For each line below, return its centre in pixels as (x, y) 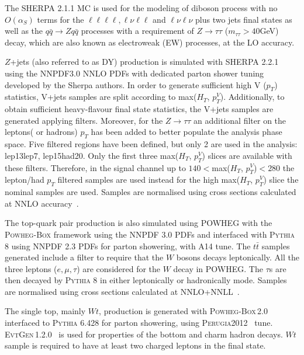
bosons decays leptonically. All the (238, 257)
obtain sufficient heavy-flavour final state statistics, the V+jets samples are (139, 109)
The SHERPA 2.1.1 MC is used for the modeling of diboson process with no (141, 8)
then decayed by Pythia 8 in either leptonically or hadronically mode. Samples (146, 280)
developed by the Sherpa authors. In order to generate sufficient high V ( (136, 84)
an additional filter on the (240, 120)
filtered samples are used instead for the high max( (149, 180)
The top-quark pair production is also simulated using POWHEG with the (139, 223)
